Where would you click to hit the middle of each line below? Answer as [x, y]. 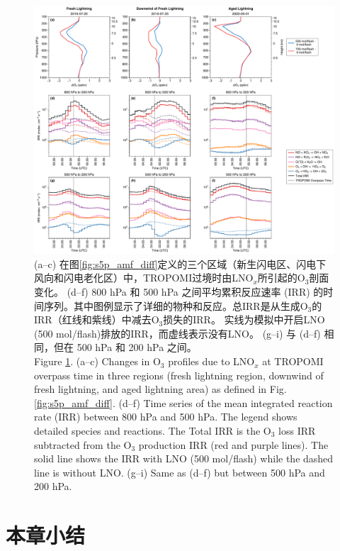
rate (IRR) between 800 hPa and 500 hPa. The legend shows [166, 417]
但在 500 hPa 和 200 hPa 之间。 [125, 347]
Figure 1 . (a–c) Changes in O [97, 361]
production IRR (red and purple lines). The [233, 444]
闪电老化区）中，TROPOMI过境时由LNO [158, 278]
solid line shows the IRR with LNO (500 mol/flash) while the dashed [184, 458]
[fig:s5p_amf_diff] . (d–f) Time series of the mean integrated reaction [183, 402]
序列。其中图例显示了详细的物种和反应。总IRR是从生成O [176, 305]
